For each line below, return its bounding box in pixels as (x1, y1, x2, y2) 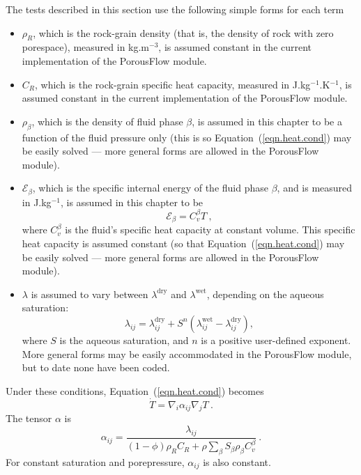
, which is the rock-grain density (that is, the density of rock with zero (33, 25, 334, 40)
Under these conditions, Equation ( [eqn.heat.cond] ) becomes (6, 383, 264, 398)
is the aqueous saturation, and (59, 332, 189, 347)
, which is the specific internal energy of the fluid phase (32, 180, 268, 195)
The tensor (6, 411, 52, 426)
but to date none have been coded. (22, 360, 170, 375)
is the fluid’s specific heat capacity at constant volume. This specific (65, 222, 355, 237)
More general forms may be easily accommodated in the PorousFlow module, (22, 346, 352, 361)
